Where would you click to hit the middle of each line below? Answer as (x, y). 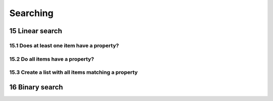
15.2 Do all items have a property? (52, 59)
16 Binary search (36, 87)
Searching (31, 13)
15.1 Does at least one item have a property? (64, 45)
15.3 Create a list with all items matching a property (74, 72)
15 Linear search (36, 31)
